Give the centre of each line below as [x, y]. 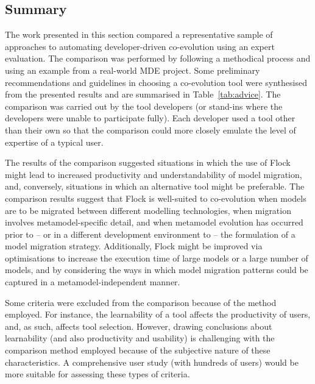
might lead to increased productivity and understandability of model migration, [154, 174]
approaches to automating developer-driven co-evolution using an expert [140, 46]
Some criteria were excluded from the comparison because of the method [141, 302]
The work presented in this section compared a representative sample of [139, 34]
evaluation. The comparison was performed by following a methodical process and [158, 58]
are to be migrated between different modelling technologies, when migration [148, 210]
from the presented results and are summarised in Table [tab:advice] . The [143, 94]
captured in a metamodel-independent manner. [93, 282]
